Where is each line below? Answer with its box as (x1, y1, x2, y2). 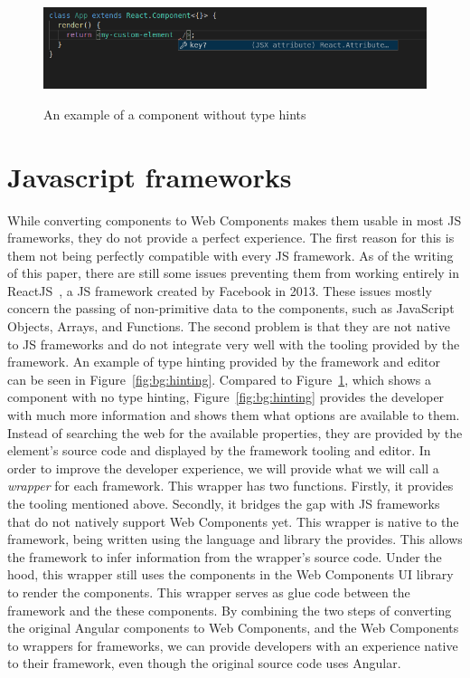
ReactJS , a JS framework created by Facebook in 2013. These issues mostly (7, 281, 432, 300)
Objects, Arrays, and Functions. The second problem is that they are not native (7, 317, 450, 336)
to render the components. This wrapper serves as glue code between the (7, 582, 410, 601)
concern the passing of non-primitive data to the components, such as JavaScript (7, 299, 455, 318)
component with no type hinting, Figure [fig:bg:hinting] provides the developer (7, 387, 445, 406)
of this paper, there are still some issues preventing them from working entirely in (7, 263, 460, 282)
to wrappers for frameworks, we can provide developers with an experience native (7, 635, 458, 654)
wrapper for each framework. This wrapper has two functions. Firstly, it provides (7, 476, 454, 495)
